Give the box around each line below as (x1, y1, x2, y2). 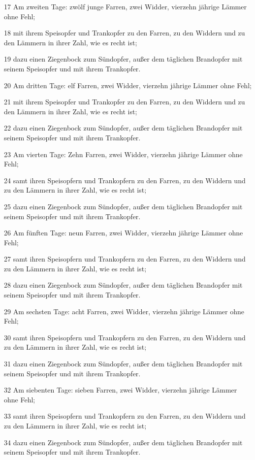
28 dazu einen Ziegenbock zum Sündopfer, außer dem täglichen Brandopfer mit (4, 280, 243, 290)
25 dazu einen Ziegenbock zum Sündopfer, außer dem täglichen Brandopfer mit (4, 201, 243, 211)
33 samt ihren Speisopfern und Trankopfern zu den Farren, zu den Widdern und (4, 411, 246, 421)
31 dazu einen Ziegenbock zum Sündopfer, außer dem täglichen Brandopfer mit (4, 359, 243, 369)
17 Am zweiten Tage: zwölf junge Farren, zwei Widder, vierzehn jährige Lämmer (4, 1, 247, 11)
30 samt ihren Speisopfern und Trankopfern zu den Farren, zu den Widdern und (4, 332, 246, 342)
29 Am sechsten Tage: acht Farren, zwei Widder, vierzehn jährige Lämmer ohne (4, 306, 245, 316)
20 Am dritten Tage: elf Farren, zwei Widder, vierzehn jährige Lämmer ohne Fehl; (4, 80, 252, 90)
